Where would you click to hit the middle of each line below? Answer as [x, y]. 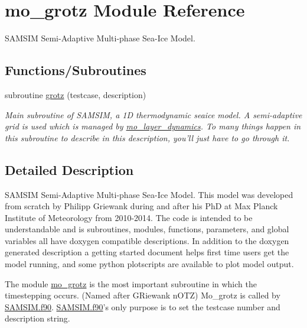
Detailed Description [69, 169]
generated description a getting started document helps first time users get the [147, 252]
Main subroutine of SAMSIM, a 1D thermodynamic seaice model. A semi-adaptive [153, 114]
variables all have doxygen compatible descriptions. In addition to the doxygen [147, 240]
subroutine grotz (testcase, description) [76, 94]
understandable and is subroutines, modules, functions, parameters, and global [147, 229]
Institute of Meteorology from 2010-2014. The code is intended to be [129, 217]
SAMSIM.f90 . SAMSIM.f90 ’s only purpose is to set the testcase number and [143, 306]
